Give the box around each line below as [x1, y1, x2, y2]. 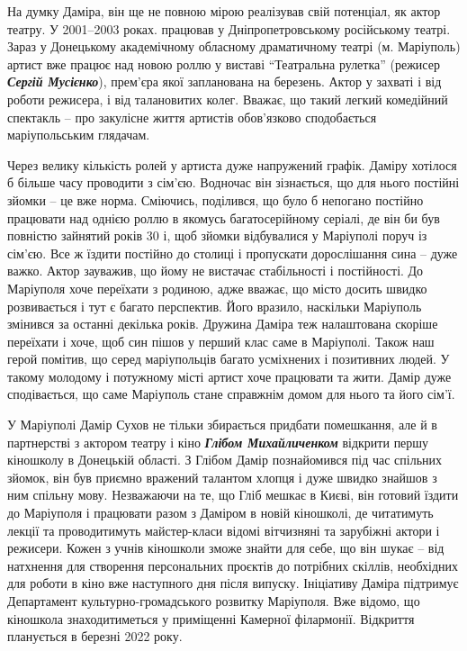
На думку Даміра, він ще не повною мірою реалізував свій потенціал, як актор [7, 2, 441, 20]
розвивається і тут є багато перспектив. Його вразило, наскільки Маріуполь [7, 296, 422, 315]
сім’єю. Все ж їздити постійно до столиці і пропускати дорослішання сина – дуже [7, 243, 458, 262]
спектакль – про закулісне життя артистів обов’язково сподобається [7, 107, 377, 126]
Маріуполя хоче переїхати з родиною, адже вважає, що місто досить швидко [7, 278, 427, 297]
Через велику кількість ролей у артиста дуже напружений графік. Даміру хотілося [7, 155, 457, 174]
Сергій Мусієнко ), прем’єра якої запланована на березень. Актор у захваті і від [7, 72, 442, 91]
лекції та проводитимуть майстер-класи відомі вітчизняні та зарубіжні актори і [7, 520, 440, 539]
